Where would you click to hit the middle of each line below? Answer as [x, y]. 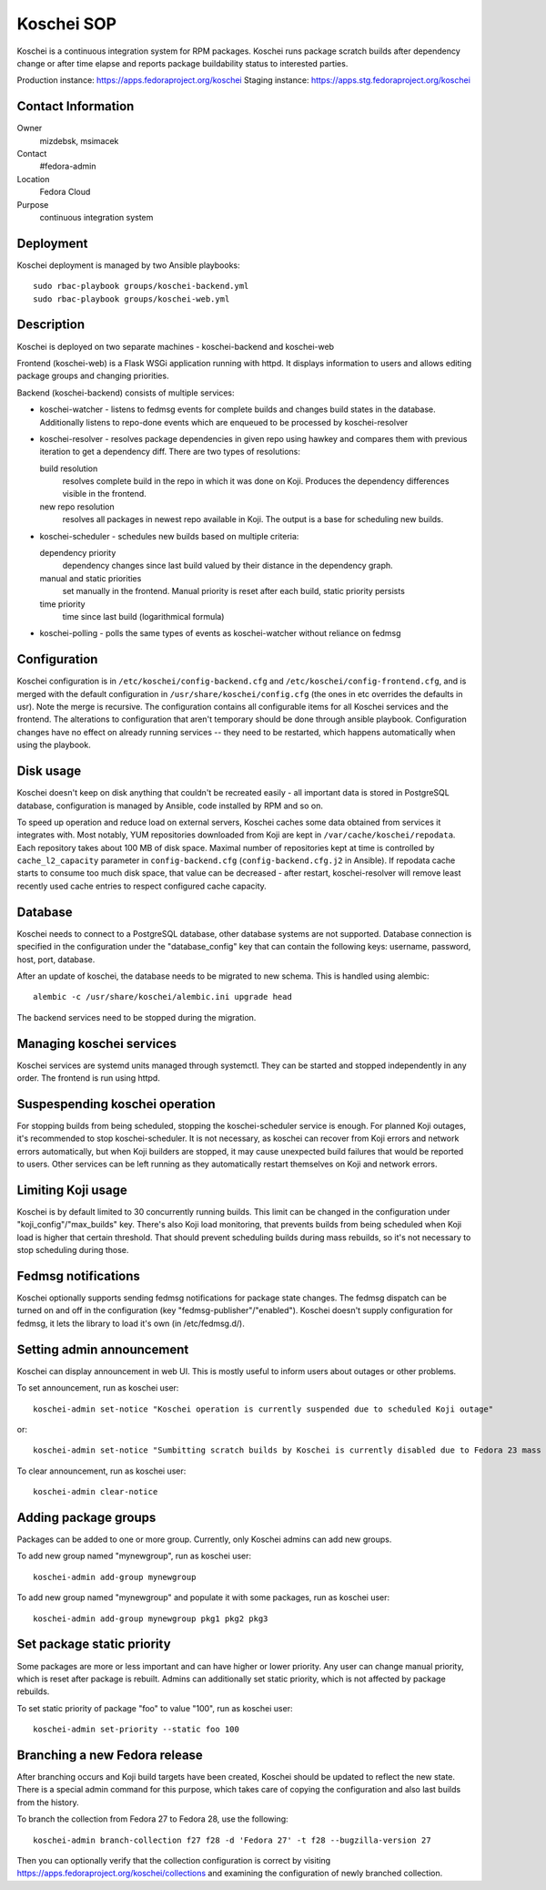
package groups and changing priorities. [93, 376]
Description [51, 325]
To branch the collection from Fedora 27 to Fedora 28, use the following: [152, 1819]
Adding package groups [86, 1517]
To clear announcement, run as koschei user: [101, 1471]
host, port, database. [56, 959]
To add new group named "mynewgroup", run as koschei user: [134, 1556]
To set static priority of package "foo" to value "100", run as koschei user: [155, 1708]
